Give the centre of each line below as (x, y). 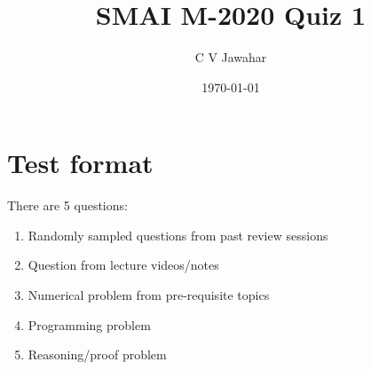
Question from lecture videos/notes (123, 265)
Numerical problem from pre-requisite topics (149, 295)
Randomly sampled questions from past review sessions (178, 235)
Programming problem (89, 324)
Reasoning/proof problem (97, 354)
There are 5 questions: (67, 205)
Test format (80, 163)
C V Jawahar (231, 57)
